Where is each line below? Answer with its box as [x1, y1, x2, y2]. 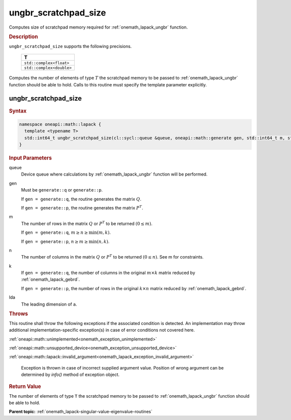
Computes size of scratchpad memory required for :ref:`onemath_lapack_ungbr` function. [9, 24, 188, 30]
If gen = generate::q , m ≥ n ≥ [21, 229, 88, 235]
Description [9, 33, 38, 40]
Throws [9, 310, 28, 317]
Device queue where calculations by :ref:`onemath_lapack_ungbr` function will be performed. [21, 171, 208, 177]
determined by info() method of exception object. [21, 372, 120, 378]
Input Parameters [9, 155, 52, 162]
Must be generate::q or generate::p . [21, 187, 103, 193]
